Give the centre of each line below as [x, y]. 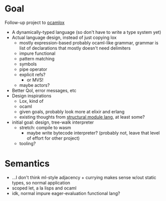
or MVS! [35, 80]
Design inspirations [32, 96]
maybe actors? [35, 85]
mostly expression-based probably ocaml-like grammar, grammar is [89, 42]
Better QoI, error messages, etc [44, 90]
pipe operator [33, 69]
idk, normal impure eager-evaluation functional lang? [66, 193]
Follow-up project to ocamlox [35, 22]
